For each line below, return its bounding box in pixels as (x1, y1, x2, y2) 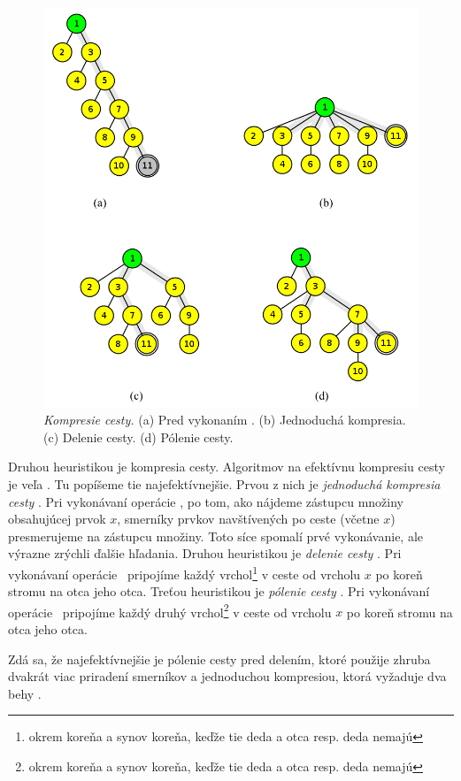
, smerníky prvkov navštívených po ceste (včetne (117, 509, 380, 528)
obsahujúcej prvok (8, 509, 106, 528)
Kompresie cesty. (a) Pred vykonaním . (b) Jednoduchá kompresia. (43, 410, 406, 429)
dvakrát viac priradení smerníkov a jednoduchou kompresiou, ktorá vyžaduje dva (8, 667, 447, 685)
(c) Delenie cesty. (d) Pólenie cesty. (43, 427, 234, 446)
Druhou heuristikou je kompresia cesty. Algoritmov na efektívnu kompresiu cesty (8, 457, 445, 476)
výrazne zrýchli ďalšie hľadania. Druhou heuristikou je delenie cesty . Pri (8, 544, 402, 563)
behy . (8, 684, 42, 702)
